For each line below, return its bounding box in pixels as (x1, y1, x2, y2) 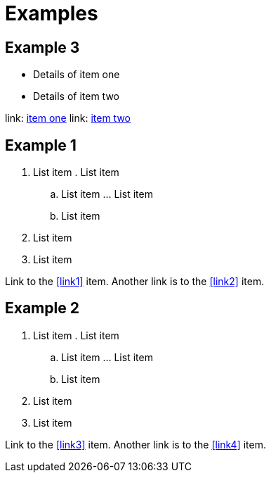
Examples (5, 1, 98, 25)
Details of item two (33, 90, 119, 103)
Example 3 (5, 38, 80, 56)
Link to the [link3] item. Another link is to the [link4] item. (5, 438, 266, 451)
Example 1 (5, 136, 77, 154)
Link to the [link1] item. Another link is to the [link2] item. (5, 275, 265, 288)
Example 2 (5, 299, 79, 317)
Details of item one (33, 68, 120, 81)
